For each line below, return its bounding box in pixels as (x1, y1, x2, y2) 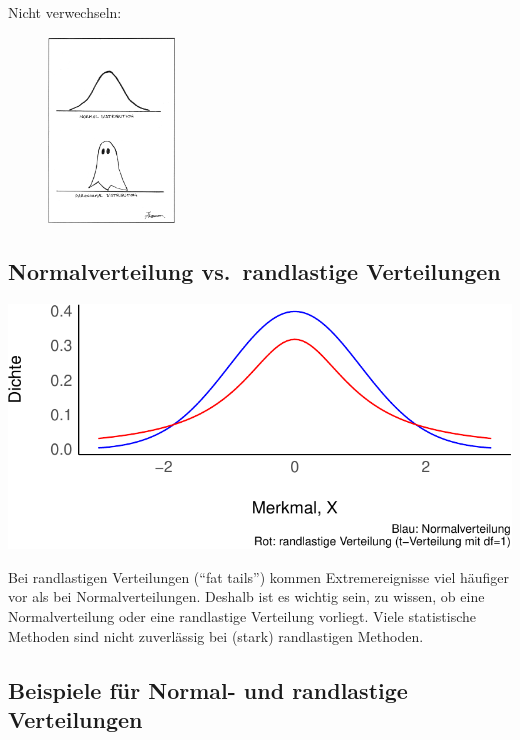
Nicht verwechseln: (8, 2, 122, 22)
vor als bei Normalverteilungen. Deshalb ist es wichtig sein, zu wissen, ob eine (8, 586, 485, 607)
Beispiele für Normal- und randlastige (8, 674, 408, 705)
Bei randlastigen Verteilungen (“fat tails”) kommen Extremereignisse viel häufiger (8, 566, 510, 587)
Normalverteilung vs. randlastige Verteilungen (8, 255, 501, 286)
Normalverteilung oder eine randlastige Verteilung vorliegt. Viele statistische (8, 605, 476, 626)
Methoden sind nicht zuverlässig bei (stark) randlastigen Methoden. (8, 625, 424, 646)
